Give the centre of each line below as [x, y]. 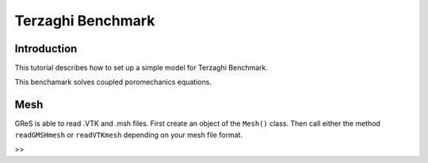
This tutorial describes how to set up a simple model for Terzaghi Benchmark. [141, 68]
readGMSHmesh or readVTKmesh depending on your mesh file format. [129, 135]
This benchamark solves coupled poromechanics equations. [113, 82]
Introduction [46, 49]
